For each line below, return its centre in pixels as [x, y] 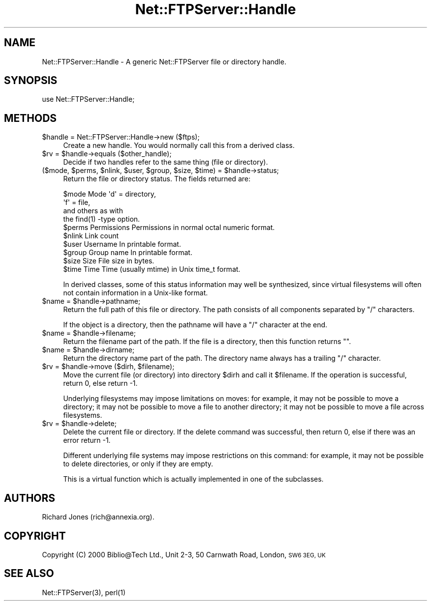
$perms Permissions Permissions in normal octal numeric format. [169, 228]
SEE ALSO [29, 574]
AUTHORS [30, 498]
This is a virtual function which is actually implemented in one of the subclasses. [193, 479]
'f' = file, [77, 202]
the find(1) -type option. [102, 219]
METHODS [31, 118]
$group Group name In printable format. [128, 253]
